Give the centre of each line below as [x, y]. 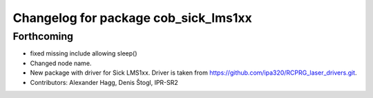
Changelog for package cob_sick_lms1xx [132, 18]
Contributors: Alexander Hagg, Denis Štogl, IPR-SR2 [104, 82]
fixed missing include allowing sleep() [84, 53]
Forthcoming [43, 36]
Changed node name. [61, 63]
